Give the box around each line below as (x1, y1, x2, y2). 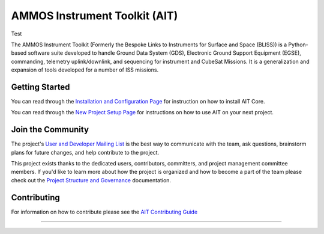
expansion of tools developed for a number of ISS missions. (11, 66, 159, 73)
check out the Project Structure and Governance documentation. (11, 176, 171, 183)
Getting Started (11, 82, 70, 92)
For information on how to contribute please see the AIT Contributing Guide (11, 208, 198, 215)
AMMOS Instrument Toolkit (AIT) (11, 9, 178, 22)
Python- (288, 41, 308, 48)
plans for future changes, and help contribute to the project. (11, 149, 160, 156)
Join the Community (11, 125, 89, 135)
